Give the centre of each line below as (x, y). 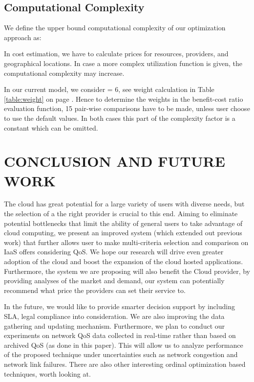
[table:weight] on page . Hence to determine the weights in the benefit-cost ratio (124, 99)
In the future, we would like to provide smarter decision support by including (119, 306)
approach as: (23, 37)
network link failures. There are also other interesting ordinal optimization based (125, 364)
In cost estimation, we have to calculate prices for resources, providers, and (116, 54)
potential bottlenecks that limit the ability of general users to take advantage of (123, 223)
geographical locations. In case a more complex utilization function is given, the (123, 63)
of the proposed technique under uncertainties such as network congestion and (121, 354)
